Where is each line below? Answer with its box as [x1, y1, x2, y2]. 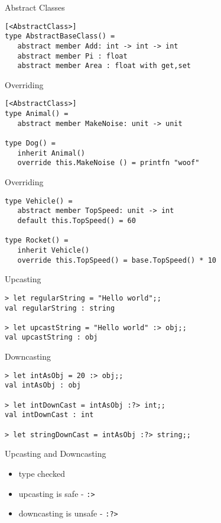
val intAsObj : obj [5, 381, 81, 390]
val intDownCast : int [5, 411, 94, 419]
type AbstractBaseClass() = [5, 32, 115, 41]
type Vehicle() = [5, 196, 73, 205]
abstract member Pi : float [17, 51, 128, 60]
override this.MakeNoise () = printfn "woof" [17, 159, 200, 167]
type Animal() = [5, 109, 69, 118]
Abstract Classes [5, 1, 65, 13]
